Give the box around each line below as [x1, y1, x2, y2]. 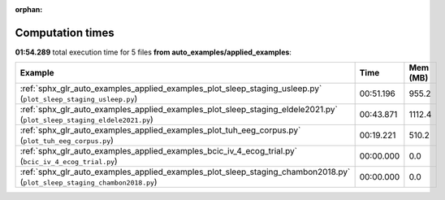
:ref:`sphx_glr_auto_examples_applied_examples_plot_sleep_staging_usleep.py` [19, 83, 322, 94]
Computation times [15, 25, 114, 40]
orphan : [15, 5, 43, 14]
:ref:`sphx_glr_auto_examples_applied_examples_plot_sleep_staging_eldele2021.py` [19, 104, 339, 115]
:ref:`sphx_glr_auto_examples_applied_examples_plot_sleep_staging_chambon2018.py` [19, 167, 351, 178]
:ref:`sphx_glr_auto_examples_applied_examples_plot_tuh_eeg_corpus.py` [19, 124, 301, 136]
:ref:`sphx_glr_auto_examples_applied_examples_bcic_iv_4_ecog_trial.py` [19, 146, 298, 157]
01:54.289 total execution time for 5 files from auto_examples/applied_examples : [15, 47, 292, 57]
